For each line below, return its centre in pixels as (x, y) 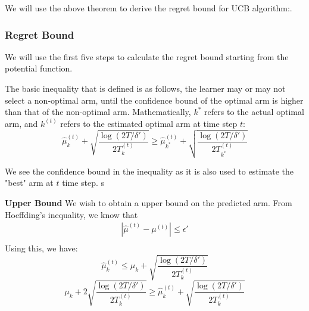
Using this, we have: (41, 248)
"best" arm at (29, 183)
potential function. (39, 68)
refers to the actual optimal (254, 112)
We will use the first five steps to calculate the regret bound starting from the (147, 56)
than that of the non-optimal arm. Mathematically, (98, 112)
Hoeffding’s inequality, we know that (71, 214)
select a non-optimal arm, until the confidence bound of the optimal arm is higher (154, 100)
